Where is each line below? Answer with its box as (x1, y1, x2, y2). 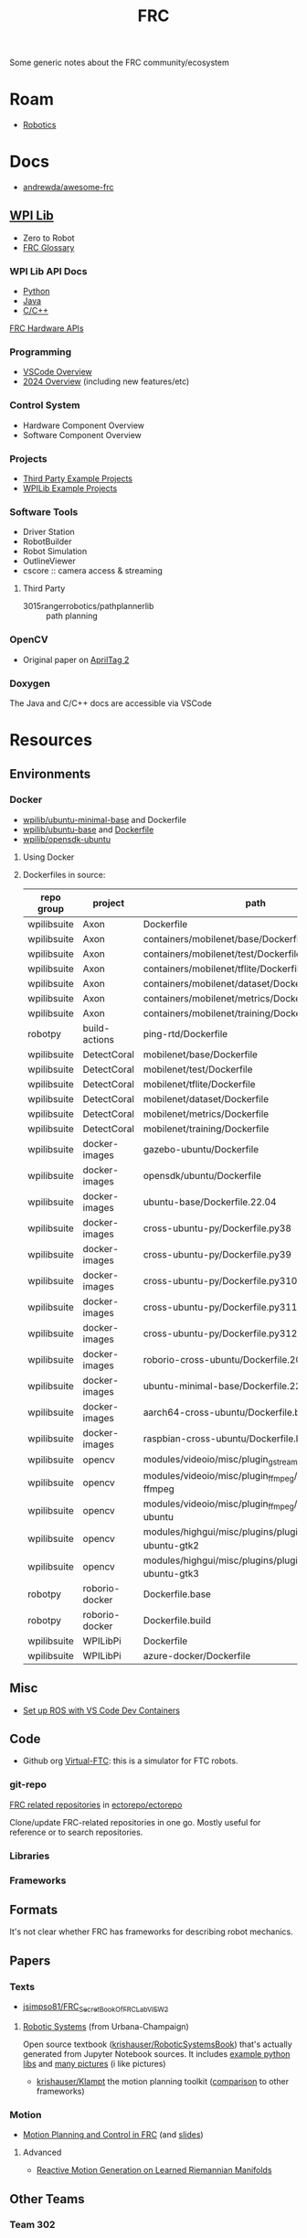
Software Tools (9, 505, 79, 518)
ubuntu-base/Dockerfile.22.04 (143, 1195, 277, 1208)
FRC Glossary (22, 241, 75, 252)
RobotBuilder (22, 536, 72, 547)
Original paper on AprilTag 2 (22, 654, 130, 665)
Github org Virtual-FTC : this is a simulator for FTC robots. (22, 1755, 238, 1766)
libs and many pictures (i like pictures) (22, 2058, 166, 2069)
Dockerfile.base (143, 1588, 212, 1601)
